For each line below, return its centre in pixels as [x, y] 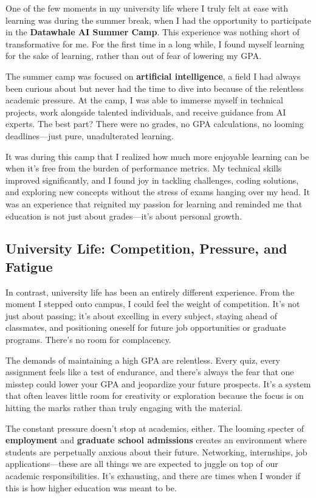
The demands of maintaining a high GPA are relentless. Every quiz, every [143, 360]
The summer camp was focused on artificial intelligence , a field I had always [153, 76]
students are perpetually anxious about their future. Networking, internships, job [156, 451]
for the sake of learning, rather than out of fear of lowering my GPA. [134, 56]
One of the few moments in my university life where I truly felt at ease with [147, 8]
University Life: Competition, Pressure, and [146, 248]
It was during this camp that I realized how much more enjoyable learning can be [157, 156]
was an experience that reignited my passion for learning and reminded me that [154, 203]
